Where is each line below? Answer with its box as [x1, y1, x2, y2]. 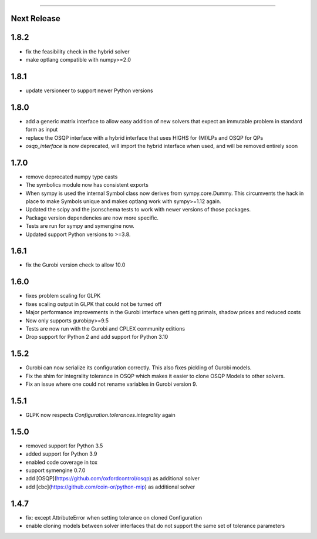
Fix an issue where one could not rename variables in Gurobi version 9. [25, 380, 198, 388]
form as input [25, 126, 58, 133]
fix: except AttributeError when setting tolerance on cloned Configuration [25, 514, 203, 521]
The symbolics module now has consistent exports [25, 181, 149, 188]
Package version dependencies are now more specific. [25, 214, 158, 221]
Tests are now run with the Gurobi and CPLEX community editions [25, 325, 185, 332]
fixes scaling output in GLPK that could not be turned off [25, 300, 162, 308]
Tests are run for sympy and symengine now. [25, 223, 134, 230]
